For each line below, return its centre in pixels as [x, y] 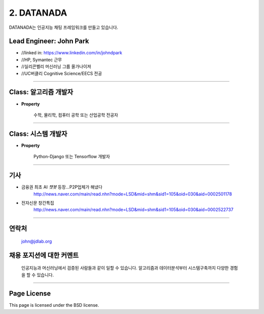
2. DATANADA [38, 13]
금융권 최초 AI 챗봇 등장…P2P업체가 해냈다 [62, 187]
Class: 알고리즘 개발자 [41, 92]
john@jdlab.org [37, 241]
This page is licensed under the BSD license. [54, 305]
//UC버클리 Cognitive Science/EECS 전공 [62, 73]
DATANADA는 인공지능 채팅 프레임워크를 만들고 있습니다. [64, 27]
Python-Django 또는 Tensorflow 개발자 [72, 157]
